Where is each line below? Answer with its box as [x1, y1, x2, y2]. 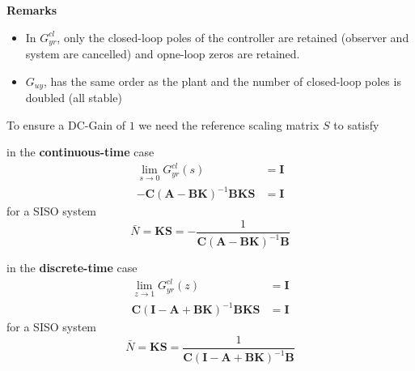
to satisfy [333, 116, 379, 133]
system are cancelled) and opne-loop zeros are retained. [25, 45, 300, 62]
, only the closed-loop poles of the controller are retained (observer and [57, 28, 409, 45]
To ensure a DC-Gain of [6, 116, 126, 133]
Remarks [6, 2, 57, 18]
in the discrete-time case [6, 259, 138, 276]
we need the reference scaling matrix [138, 116, 320, 133]
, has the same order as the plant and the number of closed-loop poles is [44, 72, 401, 89]
